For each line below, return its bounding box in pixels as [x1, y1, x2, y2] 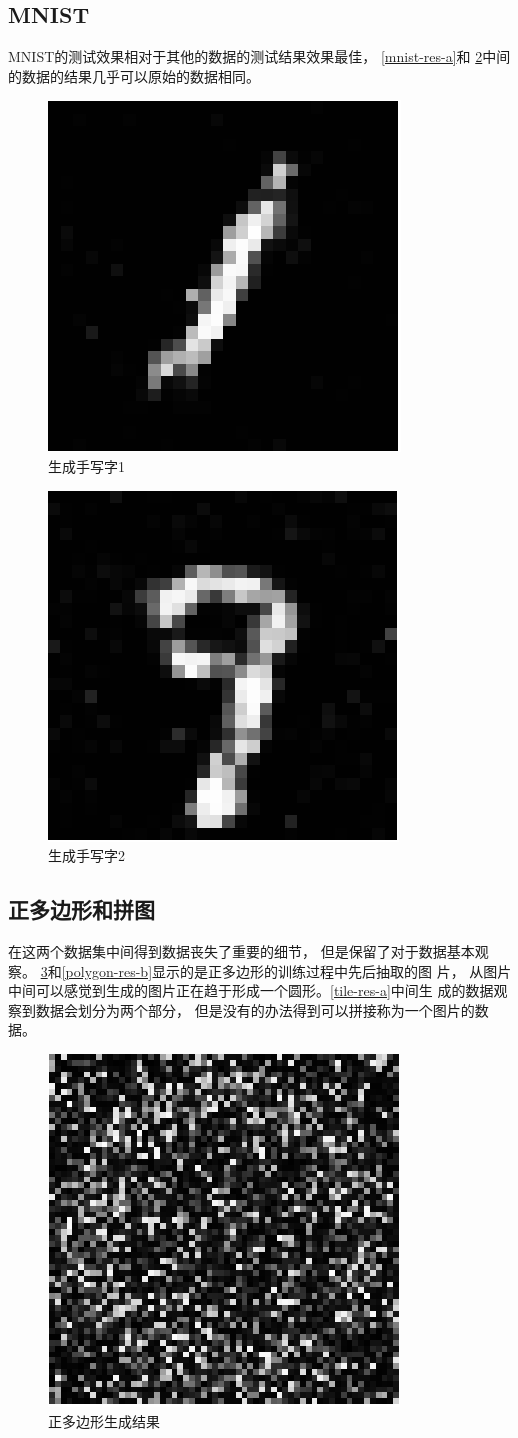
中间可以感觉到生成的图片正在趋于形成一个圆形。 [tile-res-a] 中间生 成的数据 [8, 980, 494, 1001]
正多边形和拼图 [8, 894, 155, 925]
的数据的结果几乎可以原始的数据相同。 [8, 65, 260, 86]
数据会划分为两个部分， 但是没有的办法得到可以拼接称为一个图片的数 [35, 999, 489, 1020]
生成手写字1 [48, 455, 125, 476]
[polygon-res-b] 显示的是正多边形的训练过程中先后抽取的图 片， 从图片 [61, 960, 512, 981]
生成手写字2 [48, 845, 125, 866]
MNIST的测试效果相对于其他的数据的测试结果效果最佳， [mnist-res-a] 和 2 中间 [8, 46, 511, 67]
